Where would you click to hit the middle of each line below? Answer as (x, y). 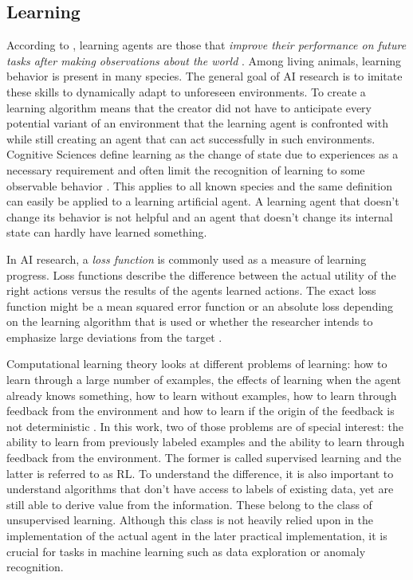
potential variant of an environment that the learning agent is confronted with (197, 123)
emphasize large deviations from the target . (114, 337)
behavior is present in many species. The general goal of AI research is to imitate (205, 76)
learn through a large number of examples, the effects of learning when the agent (204, 380)
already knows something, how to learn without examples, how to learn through (202, 395)
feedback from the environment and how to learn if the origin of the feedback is (201, 411)
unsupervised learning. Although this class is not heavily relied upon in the (190, 520)
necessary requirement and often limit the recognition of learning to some (186, 169)
